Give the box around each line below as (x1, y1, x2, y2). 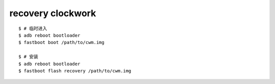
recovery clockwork (9, 8, 96, 19)
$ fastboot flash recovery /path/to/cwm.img (18, 68, 132, 73)
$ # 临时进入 (18, 25, 47, 31)
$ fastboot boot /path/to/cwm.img (18, 39, 104, 46)
